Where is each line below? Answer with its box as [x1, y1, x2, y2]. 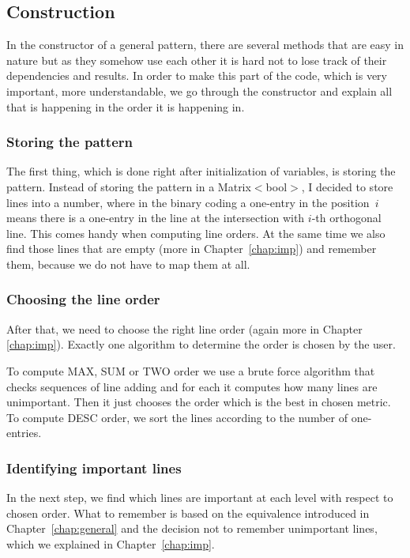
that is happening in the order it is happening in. [6, 98, 245, 115]
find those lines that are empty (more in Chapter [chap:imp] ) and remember [6, 240, 377, 257]
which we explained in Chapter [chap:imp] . [6, 535, 215, 552]
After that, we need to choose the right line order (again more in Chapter [6, 320, 363, 337]
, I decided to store [301, 178, 393, 194]
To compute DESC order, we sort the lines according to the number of [6, 409, 348, 425]
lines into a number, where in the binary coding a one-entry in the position [6, 194, 370, 210]
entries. [6, 424, 42, 441]
